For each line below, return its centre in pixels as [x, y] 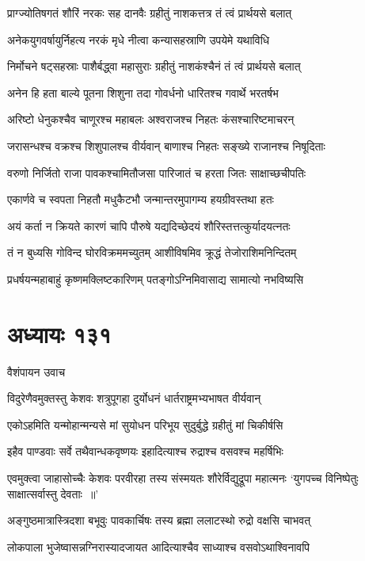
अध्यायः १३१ [59, 333]
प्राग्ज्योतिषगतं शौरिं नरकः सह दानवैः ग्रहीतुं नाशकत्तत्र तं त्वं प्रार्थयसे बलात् [150, 13]
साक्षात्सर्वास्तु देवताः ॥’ [53, 493]
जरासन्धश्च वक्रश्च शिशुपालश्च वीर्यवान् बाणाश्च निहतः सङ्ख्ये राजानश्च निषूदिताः [166, 145]
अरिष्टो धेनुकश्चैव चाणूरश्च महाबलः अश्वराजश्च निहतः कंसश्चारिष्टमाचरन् [151, 119]
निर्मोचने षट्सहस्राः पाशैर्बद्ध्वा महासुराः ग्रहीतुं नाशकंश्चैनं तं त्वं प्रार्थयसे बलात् [154, 66]
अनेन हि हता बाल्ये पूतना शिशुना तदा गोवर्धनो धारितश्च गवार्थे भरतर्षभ [143, 92]
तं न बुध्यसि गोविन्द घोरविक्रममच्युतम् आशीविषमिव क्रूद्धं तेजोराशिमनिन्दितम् [152, 252]
